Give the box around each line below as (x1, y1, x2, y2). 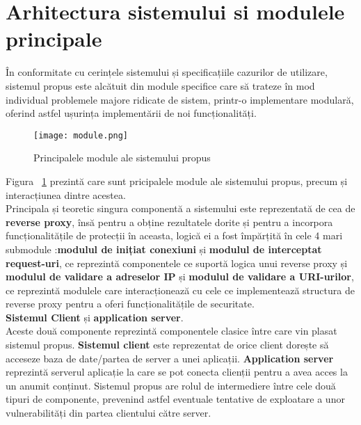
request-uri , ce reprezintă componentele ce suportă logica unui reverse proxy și (6, 255, 348, 270)
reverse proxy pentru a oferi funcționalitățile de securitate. (6, 296, 255, 311)
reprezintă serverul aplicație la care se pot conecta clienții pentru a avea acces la (6, 364, 348, 379)
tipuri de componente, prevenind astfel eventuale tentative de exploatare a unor (6, 392, 345, 406)
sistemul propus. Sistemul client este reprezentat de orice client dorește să (6, 337, 329, 352)
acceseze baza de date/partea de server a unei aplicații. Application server (6, 351, 334, 365)
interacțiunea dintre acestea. (6, 187, 126, 202)
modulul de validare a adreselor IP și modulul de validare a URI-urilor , (6, 269, 354, 284)
